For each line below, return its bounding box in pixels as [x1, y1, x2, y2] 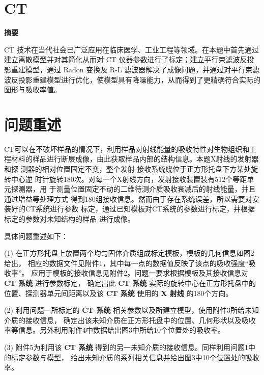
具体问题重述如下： [4, 230, 68, 241]
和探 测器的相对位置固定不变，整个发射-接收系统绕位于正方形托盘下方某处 [4, 164, 251, 174]
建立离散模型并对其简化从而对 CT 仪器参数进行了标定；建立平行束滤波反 [4, 54, 247, 65]
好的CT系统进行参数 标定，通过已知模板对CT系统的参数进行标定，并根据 [11, 203, 255, 214]
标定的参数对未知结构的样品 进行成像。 [4, 213, 135, 224]
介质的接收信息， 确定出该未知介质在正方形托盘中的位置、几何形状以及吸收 [4, 314, 256, 325]
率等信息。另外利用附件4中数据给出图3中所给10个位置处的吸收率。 [4, 325, 225, 335]
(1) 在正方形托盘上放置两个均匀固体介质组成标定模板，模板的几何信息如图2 [4, 248, 254, 258]
